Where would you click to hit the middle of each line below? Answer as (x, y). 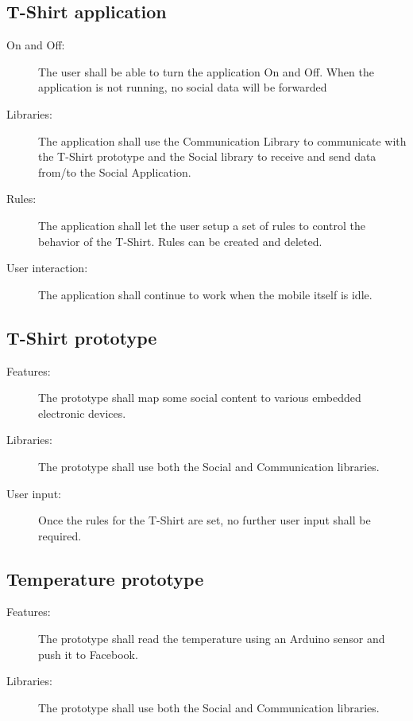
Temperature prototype (105, 578)
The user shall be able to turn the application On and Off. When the (206, 71)
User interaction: (47, 268)
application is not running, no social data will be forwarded (183, 87)
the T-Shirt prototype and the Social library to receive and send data (207, 156)
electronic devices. (82, 413)
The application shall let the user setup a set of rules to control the (202, 225)
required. (60, 535)
